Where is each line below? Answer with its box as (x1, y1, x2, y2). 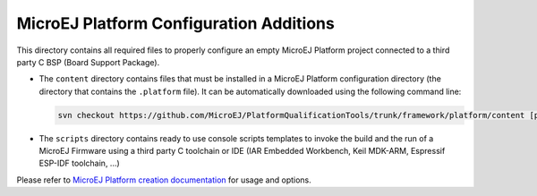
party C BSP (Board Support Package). (16, 56, 160, 67)
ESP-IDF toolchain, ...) (38, 158, 120, 169)
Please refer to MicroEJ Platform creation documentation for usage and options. (16, 175, 312, 185)
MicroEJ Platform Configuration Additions (16, 13, 335, 33)
